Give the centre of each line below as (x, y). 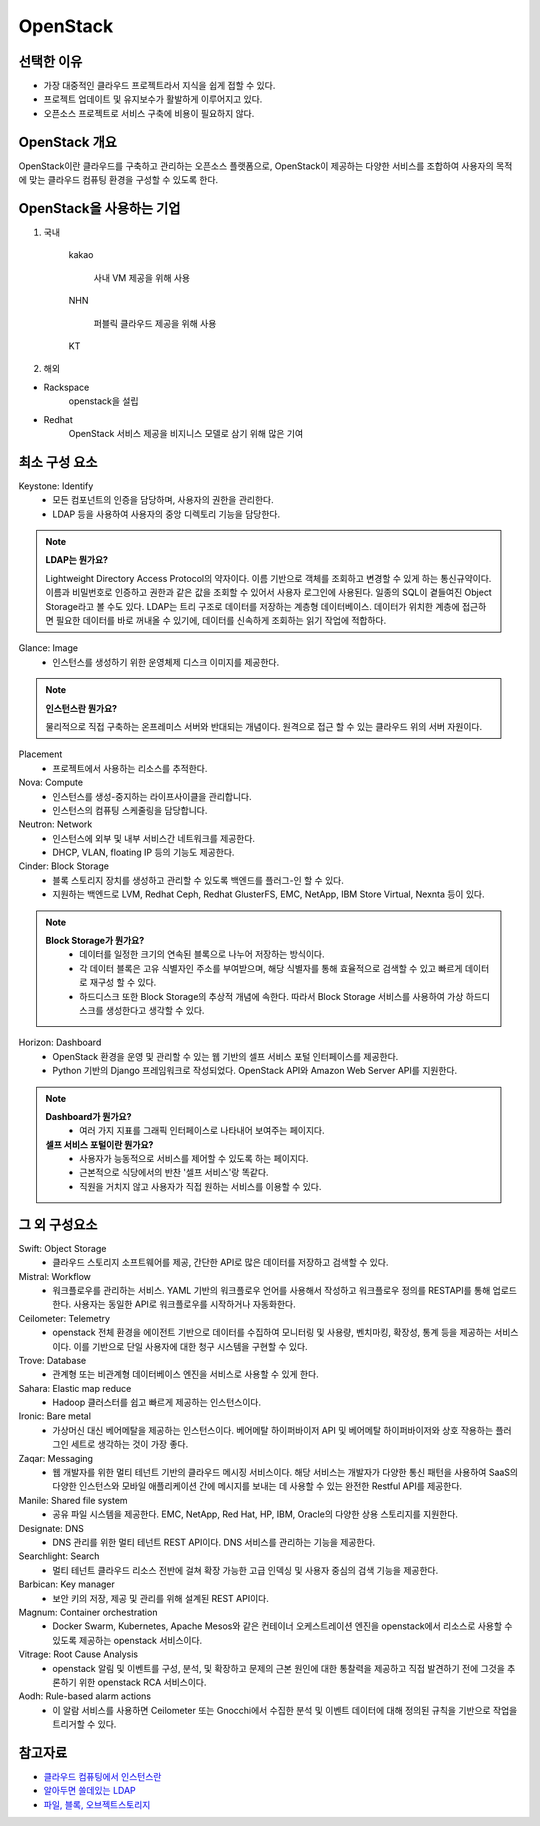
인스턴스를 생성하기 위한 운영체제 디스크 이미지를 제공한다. (166, 662)
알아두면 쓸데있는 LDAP (90, 1791)
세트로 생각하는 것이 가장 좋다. (129, 1444)
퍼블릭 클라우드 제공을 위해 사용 (155, 323)
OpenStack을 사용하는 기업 (99, 208)
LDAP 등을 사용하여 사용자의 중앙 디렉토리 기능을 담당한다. (166, 514)
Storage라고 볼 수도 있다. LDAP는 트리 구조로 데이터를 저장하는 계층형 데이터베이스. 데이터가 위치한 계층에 (252, 606)
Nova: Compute (51, 782)
